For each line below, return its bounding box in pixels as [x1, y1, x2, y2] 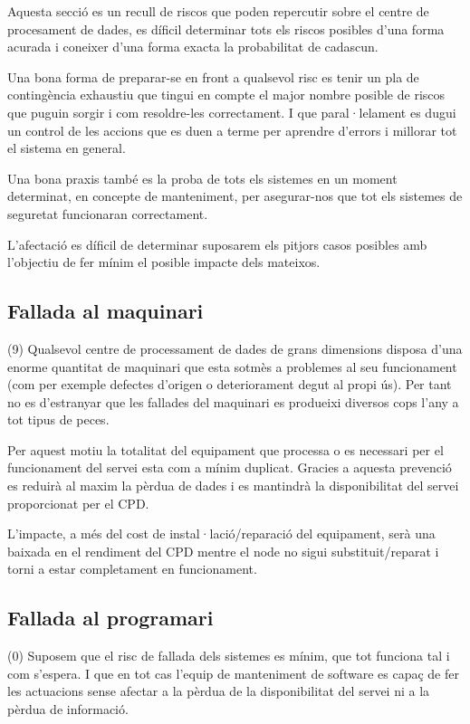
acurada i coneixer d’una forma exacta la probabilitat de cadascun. [7, 37, 379, 56]
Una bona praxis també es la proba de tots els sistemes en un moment [7, 168, 398, 187]
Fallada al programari [7, 604, 214, 632]
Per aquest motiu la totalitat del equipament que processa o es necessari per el [7, 440, 444, 459]
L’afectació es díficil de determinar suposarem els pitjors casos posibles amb [7, 234, 427, 253]
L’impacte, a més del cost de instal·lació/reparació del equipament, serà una [7, 524, 436, 543]
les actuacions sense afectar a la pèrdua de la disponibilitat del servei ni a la [7, 681, 430, 700]
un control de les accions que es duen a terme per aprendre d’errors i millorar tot [7, 120, 457, 139]
